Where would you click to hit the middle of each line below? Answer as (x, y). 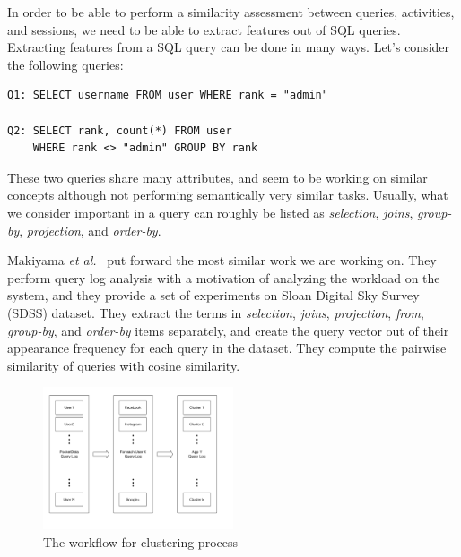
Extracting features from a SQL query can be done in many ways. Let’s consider (229, 47)
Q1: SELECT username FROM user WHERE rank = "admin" (168, 95)
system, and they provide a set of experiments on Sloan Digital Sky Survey (213, 295)
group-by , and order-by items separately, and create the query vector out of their (228, 330)
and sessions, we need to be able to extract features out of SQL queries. (204, 29)
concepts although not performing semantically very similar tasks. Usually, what (228, 195)
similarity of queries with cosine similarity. (124, 365)
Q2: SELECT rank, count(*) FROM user (120, 130)
